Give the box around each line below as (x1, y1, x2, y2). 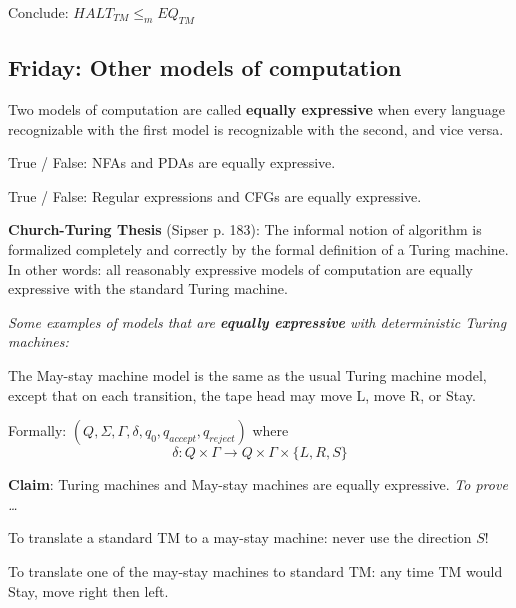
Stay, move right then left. (8, 580, 169, 601)
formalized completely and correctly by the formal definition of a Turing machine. (8, 238, 509, 259)
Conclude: (8, 2, 69, 22)
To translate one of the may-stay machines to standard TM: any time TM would (8, 560, 503, 581)
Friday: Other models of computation (8, 52, 402, 83)
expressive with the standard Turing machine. (8, 278, 288, 299)
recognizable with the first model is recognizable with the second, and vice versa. (8, 118, 504, 139)
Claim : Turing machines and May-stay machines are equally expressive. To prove (8, 474, 508, 495)
